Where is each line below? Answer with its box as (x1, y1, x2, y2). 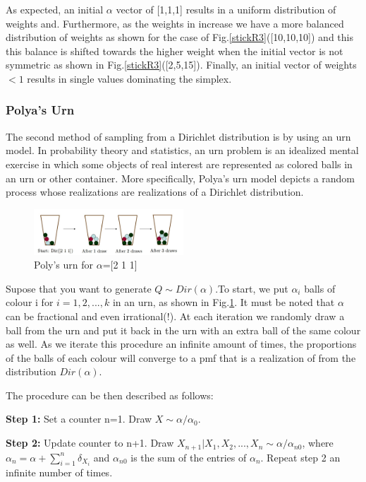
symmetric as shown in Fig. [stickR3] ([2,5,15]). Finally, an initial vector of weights (6, 57, 357, 72)
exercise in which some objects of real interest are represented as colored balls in (6, 156, 353, 171)
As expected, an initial (6, 2, 104, 16)
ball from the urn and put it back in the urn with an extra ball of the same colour (6, 322, 361, 337)
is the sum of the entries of (130, 449, 247, 464)
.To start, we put (215, 281, 288, 295)
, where (302, 435, 334, 450)
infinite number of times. (6, 465, 113, 480)
